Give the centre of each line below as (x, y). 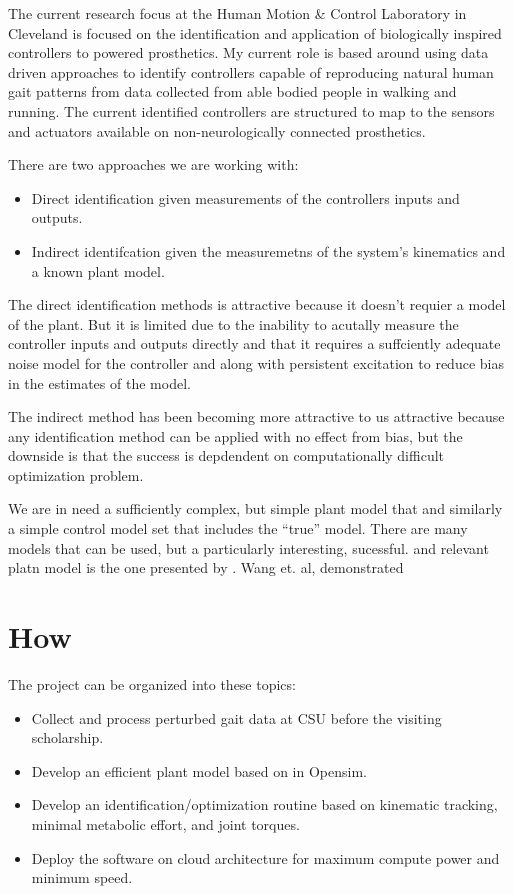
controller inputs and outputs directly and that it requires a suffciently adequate (254, 343)
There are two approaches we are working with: (153, 164)
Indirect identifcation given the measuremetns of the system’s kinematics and (268, 250)
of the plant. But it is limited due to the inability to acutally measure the (233, 323)
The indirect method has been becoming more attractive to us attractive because (256, 416)
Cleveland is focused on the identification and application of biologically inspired (255, 32)
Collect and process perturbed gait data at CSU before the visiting (236, 717)
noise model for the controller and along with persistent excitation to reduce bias (256, 362)
